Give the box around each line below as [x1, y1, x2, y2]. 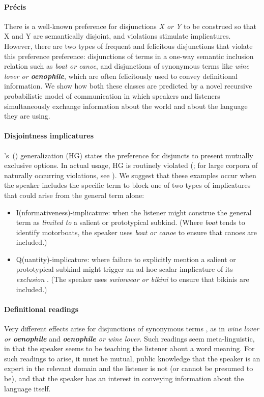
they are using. [4, 110, 50, 121]
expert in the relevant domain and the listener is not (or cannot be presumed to [4, 363, 253, 374]
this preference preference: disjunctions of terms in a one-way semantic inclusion [4, 50, 254, 61]
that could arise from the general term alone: [4, 189, 144, 200]
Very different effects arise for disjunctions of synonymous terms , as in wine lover [4, 323, 259, 334]
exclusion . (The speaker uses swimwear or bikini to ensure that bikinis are [16, 274, 249, 285]
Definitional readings [4, 303, 79, 314]
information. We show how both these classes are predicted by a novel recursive [4, 80, 252, 91]
